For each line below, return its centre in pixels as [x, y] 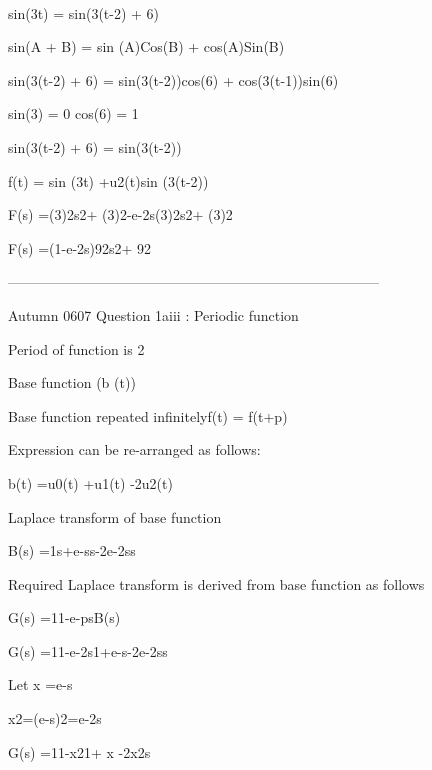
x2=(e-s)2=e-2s [55, 718]
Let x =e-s [40, 684]
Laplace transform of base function [115, 516]
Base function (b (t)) [72, 382]
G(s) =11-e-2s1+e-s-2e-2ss [88, 650]
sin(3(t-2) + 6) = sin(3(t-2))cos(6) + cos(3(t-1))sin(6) [173, 79]
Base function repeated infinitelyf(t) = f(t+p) [148, 415]
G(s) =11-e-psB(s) [64, 617]
